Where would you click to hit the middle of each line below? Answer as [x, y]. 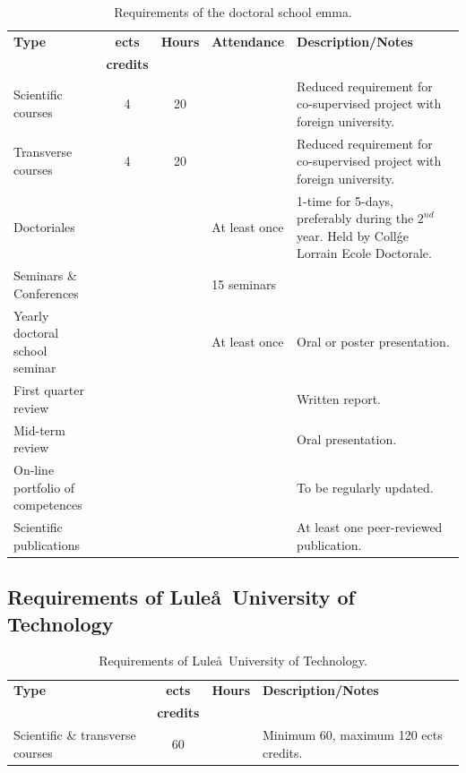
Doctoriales [44, 226]
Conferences [46, 292]
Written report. [339, 399]
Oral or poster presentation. [373, 342]
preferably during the [355, 218]
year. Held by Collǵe [353, 235]
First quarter [49, 390]
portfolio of [44, 487]
